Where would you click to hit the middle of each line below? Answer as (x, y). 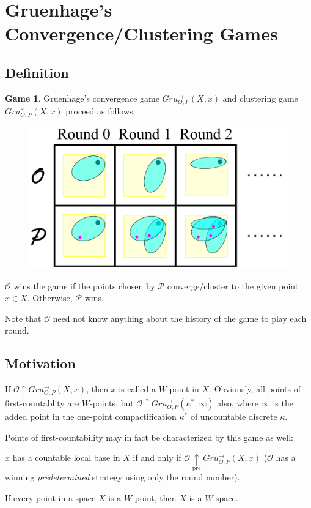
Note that (23, 318)
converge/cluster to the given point (233, 286)
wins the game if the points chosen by (84, 286)
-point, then (154, 497)
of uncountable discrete (234, 416)
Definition (37, 72)
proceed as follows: (101, 110)
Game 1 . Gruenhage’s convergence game (82, 98)
